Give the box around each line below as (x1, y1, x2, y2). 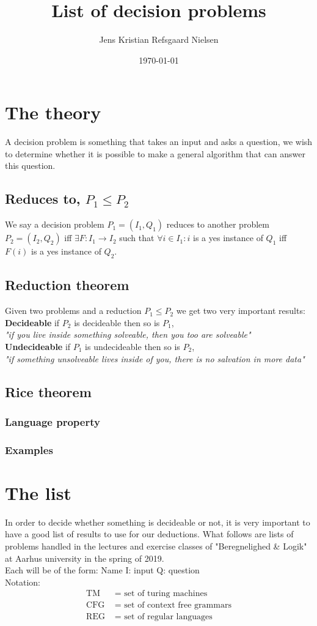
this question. (5, 159, 56, 172)
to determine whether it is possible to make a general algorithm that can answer (5, 147, 306, 160)
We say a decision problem (5, 218, 104, 231)
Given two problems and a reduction (5, 304, 142, 317)
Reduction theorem (5, 275, 129, 294)
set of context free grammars (124, 601, 231, 610)
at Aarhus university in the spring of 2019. (5, 551, 164, 564)
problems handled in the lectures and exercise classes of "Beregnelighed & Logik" (5, 539, 307, 552)
